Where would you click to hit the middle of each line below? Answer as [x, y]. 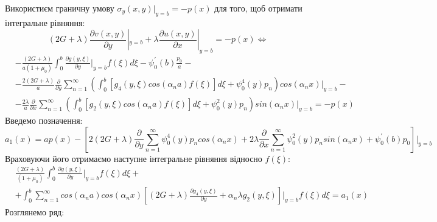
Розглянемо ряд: [35, 212]
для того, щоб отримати [258, 8]
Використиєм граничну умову [60, 8]
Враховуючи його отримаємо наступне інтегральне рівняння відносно [134, 158]
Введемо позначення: [44, 120]
